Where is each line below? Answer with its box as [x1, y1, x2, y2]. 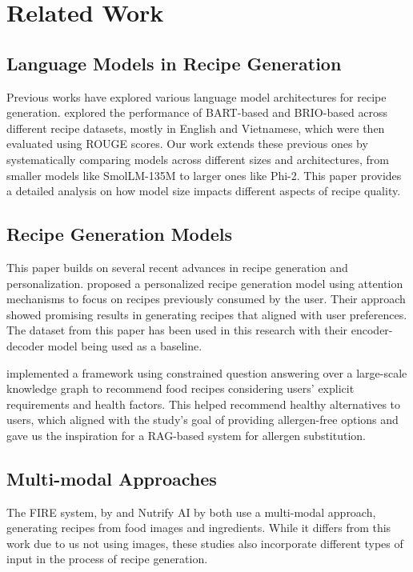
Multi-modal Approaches [6, 466, 217, 490]
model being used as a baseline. [47, 337, 202, 354]
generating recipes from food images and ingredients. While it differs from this [6, 519, 391, 536]
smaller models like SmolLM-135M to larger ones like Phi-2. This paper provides [6, 166, 402, 183]
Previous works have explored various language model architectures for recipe [6, 88, 387, 105]
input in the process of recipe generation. [6, 550, 208, 567]
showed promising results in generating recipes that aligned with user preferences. [6, 306, 407, 322]
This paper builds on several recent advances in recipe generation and [6, 258, 348, 275]
